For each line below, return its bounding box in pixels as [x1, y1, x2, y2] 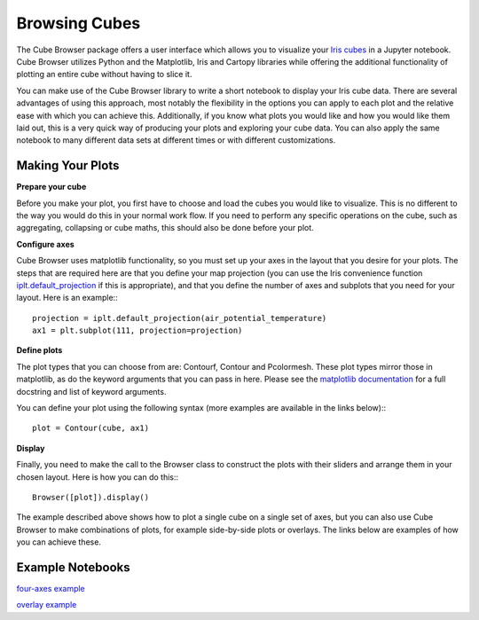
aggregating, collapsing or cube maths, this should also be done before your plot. [16, 223, 314, 233]
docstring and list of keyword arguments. [16, 386, 167, 396]
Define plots [16, 345, 63, 356]
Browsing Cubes [16, 13, 141, 33]
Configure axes [16, 239, 75, 249]
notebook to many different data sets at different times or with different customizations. [16, 135, 336, 145]
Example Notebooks [16, 560, 130, 575]
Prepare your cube [16, 182, 87, 192]
